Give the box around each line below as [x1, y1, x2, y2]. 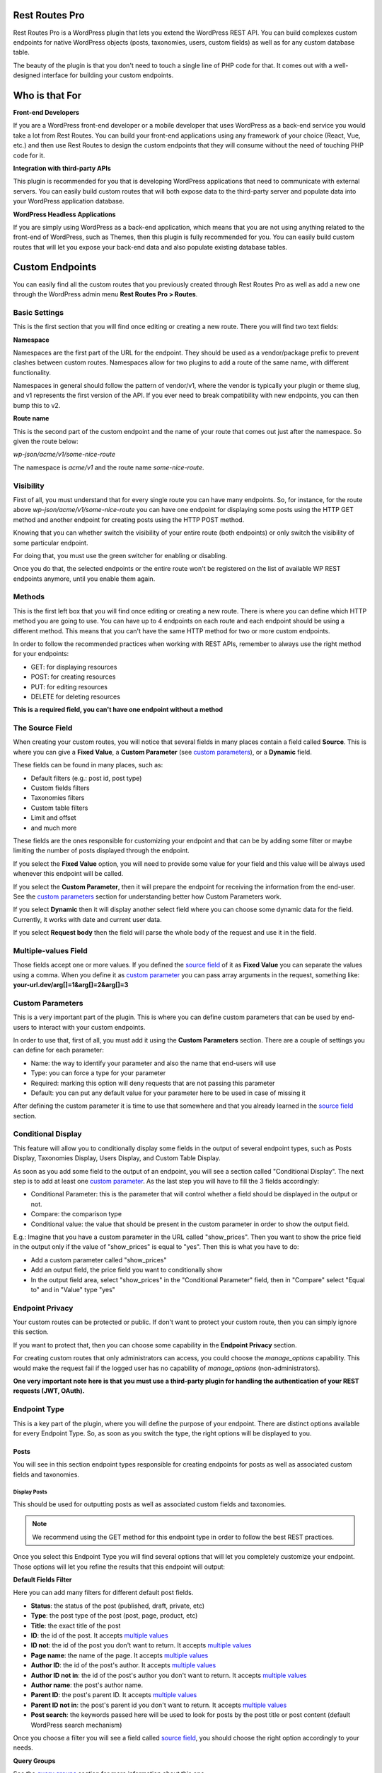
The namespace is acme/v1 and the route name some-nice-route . [13, 463, 204, 472]
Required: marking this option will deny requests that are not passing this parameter [30, 1079, 275, 1087]
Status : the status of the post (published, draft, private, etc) [30, 1601, 205, 1610]
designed [13, 71, 41, 79]
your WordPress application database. [13, 197, 125, 206]
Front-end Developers [13, 108, 80, 116]
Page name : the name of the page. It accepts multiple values [30, 1651, 209, 1660]
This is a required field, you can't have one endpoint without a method [13, 706, 223, 714]
